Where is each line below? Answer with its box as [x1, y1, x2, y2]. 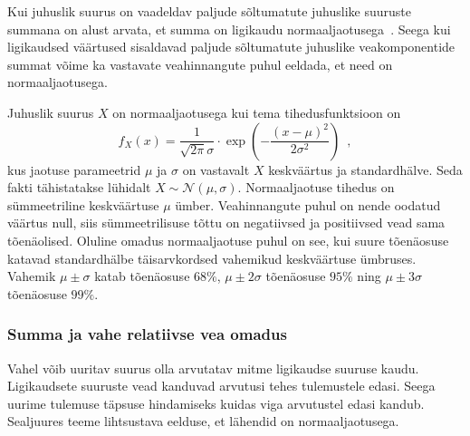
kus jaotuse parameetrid [7, 160, 141, 179]
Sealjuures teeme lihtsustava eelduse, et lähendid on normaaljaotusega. [7, 412, 399, 431]
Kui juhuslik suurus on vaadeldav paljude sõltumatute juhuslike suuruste [7, 2, 411, 20]
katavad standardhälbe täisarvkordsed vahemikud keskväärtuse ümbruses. [7, 248, 417, 267]
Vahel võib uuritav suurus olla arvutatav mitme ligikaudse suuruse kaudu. [7, 358, 419, 377]
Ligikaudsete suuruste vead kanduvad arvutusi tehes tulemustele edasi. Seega [7, 376, 436, 395]
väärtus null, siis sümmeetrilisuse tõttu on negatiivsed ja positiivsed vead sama [7, 213, 446, 232]
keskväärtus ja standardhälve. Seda [268, 160, 463, 179]
